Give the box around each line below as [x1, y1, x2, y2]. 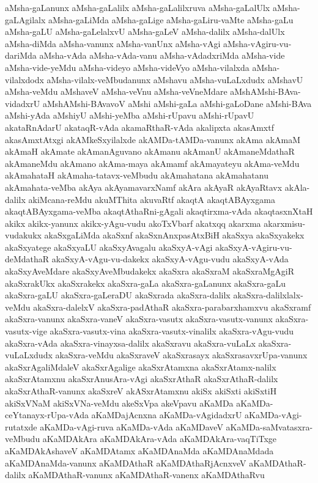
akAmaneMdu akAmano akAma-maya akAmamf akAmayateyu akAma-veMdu [5, 157, 300, 169]
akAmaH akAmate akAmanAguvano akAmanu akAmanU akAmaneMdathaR [5, 145, 295, 158]
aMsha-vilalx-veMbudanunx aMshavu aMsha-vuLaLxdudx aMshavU [46, 73, 303, 86]
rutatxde [5, 420, 37, 433]
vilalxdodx [5, 73, 44, 86]
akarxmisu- [264, 216, 306, 229]
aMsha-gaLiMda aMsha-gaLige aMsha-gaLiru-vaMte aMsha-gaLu [48, 13, 294, 26]
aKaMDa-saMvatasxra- [226, 420, 313, 433]
